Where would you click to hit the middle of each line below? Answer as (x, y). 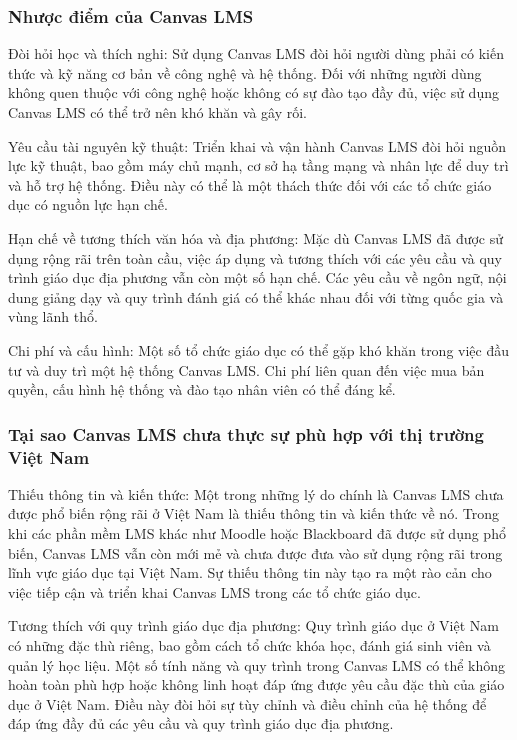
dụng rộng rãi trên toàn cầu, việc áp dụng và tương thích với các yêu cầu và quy (255, 257)
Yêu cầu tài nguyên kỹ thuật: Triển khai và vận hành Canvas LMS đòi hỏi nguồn (257, 145)
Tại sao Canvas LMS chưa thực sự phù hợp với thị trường (246, 433)
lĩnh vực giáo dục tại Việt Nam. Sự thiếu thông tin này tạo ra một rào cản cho (250, 572)
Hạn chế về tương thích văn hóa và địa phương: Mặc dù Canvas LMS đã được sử (256, 237)
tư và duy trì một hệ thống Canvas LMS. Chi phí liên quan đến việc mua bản (246, 369)
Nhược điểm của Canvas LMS (131, 15)
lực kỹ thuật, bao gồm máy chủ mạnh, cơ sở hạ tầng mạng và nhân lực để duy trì (258, 165)
